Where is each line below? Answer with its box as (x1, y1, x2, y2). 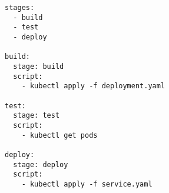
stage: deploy (13, 160, 68, 169)
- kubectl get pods (21, 131, 98, 139)
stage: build (13, 62, 64, 71)
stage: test (13, 111, 60, 120)
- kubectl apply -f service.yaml (21, 179, 153, 188)
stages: (5, 4, 35, 12)
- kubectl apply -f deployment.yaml (21, 82, 165, 91)
